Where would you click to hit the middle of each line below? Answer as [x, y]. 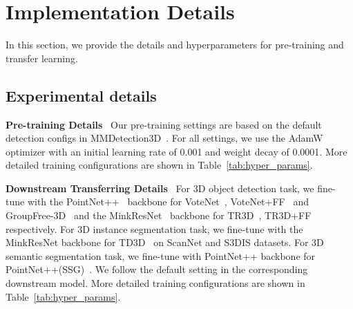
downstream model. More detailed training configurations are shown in [155, 283]
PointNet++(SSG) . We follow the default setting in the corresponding [157, 269]
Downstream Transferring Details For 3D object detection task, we [160, 188]
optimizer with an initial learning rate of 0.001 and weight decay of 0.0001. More [176, 151]
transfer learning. [42, 58]
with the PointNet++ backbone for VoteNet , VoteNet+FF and [168, 202]
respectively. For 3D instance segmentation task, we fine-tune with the [154, 228]
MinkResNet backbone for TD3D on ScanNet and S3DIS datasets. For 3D [165, 242]
